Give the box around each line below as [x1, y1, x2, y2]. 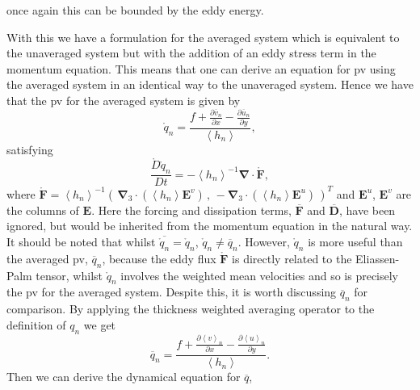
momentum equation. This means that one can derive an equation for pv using [6, 60, 396, 77]
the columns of [6, 201, 79, 218]
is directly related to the [232, 250, 352, 266]
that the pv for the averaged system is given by [6, 91, 241, 108]
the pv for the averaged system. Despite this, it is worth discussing [6, 283, 337, 300]
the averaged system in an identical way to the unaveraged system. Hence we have [6, 76, 414, 93]
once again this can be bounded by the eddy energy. [6, 2, 264, 18]
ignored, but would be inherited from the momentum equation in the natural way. [6, 217, 413, 234]
